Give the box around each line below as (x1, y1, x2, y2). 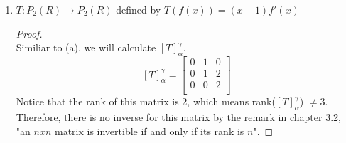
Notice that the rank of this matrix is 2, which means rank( (16, 94, 276, 109)
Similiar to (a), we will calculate (16, 40, 156, 55)
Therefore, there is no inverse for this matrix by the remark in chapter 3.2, (16, 109, 341, 124)
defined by (116, 2, 161, 16)
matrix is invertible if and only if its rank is (54, 123, 244, 138)
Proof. (16, 26, 43, 41)
